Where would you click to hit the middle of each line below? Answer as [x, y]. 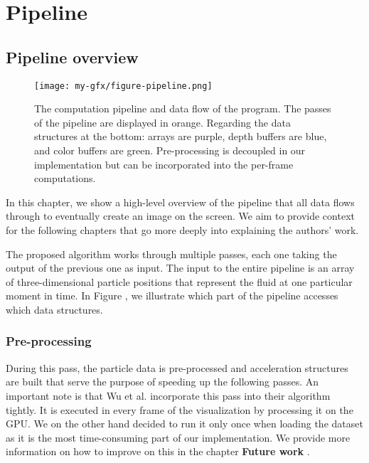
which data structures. [54, 309]
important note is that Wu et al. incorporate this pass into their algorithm [168, 395]
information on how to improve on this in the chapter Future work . [158, 451]
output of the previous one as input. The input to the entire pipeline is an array [180, 268]
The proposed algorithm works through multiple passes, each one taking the [171, 254]
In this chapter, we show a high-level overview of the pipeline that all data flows [180, 202]
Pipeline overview [72, 57]
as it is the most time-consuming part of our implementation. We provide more [178, 437]
